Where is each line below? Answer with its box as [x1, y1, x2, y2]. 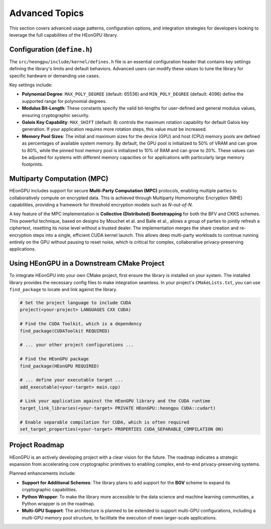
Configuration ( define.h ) [9, 45, 92, 54]
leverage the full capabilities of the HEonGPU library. [9, 32, 118, 38]
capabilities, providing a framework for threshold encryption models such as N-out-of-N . [9, 202, 193, 208]
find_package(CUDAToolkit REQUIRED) [20, 328, 110, 334]
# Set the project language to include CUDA [20, 300, 131, 306]
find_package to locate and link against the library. [9, 287, 117, 293]
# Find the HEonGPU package [20, 356, 89, 362]
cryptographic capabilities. [22, 487, 77, 493]
